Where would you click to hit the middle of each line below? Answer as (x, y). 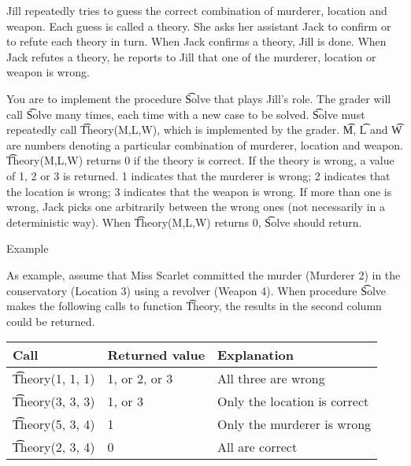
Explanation (256, 355)
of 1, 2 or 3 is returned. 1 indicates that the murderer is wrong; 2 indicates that (198, 175)
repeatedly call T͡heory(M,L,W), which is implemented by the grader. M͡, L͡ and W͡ (204, 129)
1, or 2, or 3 (140, 379)
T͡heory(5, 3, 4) (54, 424)
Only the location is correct (293, 401)
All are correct (257, 447)
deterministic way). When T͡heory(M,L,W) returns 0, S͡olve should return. (184, 222)
